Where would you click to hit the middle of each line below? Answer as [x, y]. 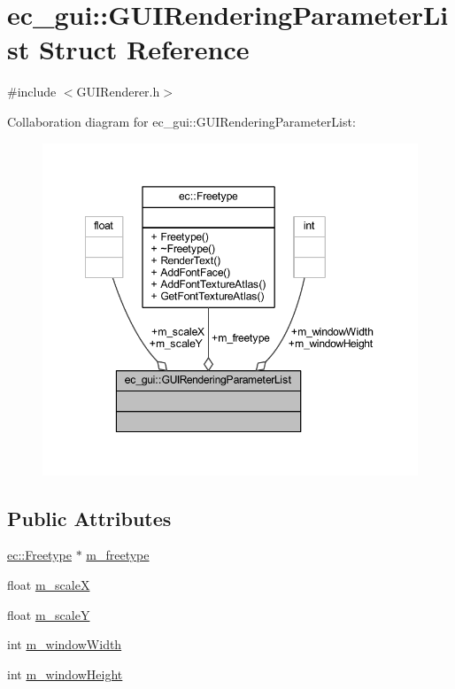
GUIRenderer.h [118, 92]
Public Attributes [89, 518]
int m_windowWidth [65, 644]
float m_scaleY [49, 614]
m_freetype [118, 555]
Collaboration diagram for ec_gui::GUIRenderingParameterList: [181, 121]
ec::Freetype [39, 555]
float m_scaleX [49, 584]
